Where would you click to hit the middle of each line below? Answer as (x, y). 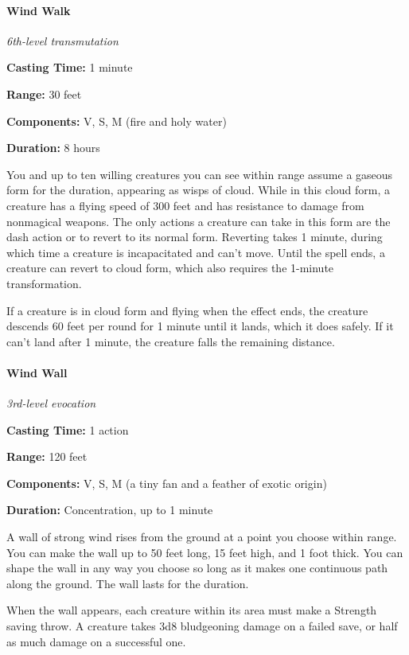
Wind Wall (37, 372)
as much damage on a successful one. (96, 641)
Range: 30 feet (44, 94)
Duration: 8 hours (53, 148)
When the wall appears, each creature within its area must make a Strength (192, 610)
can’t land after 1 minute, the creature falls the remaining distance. (171, 341)
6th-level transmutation (62, 40)
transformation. (44, 283)
